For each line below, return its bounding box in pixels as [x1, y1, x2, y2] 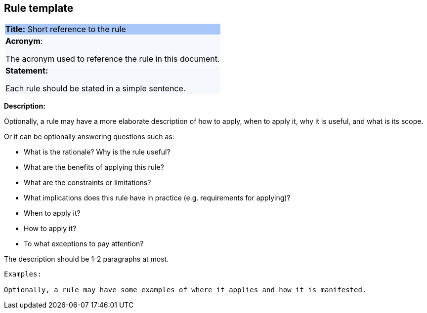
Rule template [4, 2, 74, 14]
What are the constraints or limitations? [24, 178, 151, 187]
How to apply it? [24, 224, 77, 233]
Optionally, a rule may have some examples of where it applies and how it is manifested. [4, 286, 367, 294]
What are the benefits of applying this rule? [24, 163, 164, 172]
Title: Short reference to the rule [5, 24, 126, 35]
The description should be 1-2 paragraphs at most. [4, 255, 169, 264]
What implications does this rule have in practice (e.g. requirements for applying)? [24, 194, 291, 202]
